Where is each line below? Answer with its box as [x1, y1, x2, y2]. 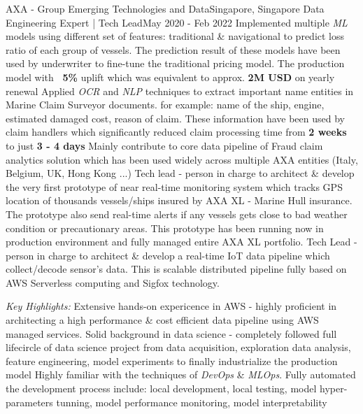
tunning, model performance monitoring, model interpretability [56, 394, 327, 409]
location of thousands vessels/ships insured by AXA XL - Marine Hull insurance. [6, 193, 353, 208]
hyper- [320, 381, 348, 396]
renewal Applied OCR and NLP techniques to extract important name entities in [6, 83, 354, 98]
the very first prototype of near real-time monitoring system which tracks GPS [6, 179, 343, 194]
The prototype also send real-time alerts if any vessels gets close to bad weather [6, 206, 348, 221]
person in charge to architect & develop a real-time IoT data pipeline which [6, 248, 330, 262]
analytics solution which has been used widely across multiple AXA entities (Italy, [6, 152, 358, 166]
